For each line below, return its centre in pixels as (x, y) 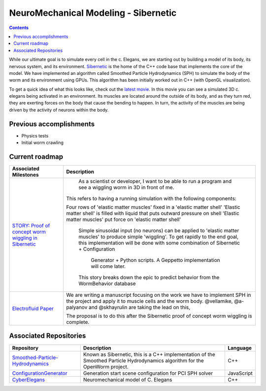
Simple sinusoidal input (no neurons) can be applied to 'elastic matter (159, 231)
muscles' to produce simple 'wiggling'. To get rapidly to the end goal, (159, 237)
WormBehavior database (107, 284)
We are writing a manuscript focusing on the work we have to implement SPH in (159, 295)
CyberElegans (29, 380)
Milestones (25, 175)
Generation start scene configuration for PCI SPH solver (148, 373)
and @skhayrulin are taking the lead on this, (140, 307)
